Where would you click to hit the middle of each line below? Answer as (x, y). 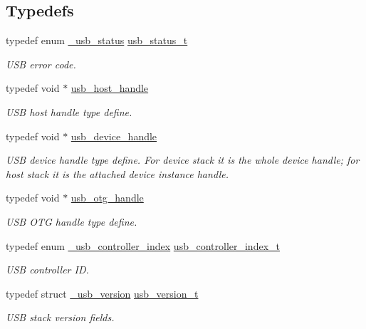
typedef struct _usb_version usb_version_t (102, 293)
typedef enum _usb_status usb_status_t (97, 40)
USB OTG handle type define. (72, 221)
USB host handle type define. (69, 111)
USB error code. (41, 64)
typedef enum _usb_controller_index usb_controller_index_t (143, 245)
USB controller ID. (47, 270)
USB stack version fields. (60, 317)
